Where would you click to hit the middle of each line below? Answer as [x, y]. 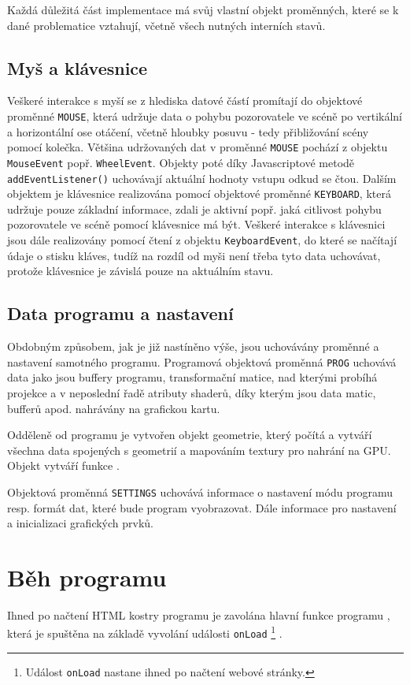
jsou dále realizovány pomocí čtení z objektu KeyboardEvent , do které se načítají [202, 240]
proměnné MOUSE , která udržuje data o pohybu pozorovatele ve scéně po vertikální [205, 115]
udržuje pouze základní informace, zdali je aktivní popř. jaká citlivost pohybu [194, 208]
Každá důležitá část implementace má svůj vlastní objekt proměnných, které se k [203, 9]
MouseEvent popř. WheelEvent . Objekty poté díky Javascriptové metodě [181, 162]
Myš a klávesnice [78, 67]
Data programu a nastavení [120, 313]
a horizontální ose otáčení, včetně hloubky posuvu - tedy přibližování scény [188, 131]
